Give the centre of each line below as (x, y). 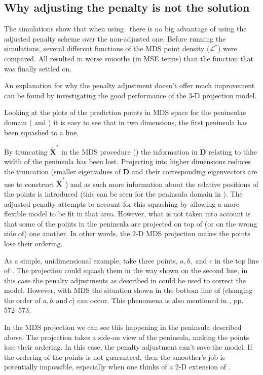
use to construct (29, 184)
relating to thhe (233, 151)
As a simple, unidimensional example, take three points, (91, 260)
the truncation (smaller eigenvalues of (63, 172)
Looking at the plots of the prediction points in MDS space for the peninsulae (125, 112)
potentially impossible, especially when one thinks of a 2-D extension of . (117, 367)
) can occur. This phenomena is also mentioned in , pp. (158, 300)
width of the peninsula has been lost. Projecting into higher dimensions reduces (127, 161)
